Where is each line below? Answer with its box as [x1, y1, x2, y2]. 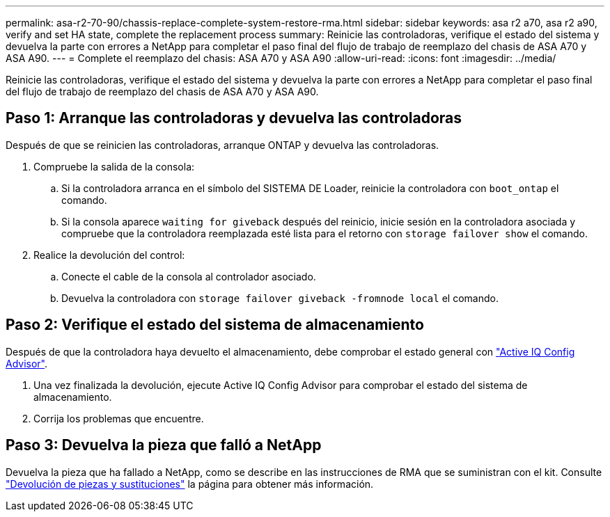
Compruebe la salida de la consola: [33, 160, 195, 173]
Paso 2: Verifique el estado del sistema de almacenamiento [6, 316, 424, 334]
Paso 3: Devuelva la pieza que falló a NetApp [6, 436, 322, 454]
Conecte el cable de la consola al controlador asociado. [61, 270, 316, 283]
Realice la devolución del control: [33, 248, 185, 261]
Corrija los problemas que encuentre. [33, 412, 204, 424]
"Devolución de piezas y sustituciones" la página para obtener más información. [6, 477, 374, 490]
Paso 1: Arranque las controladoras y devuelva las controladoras [6, 109, 462, 127]
